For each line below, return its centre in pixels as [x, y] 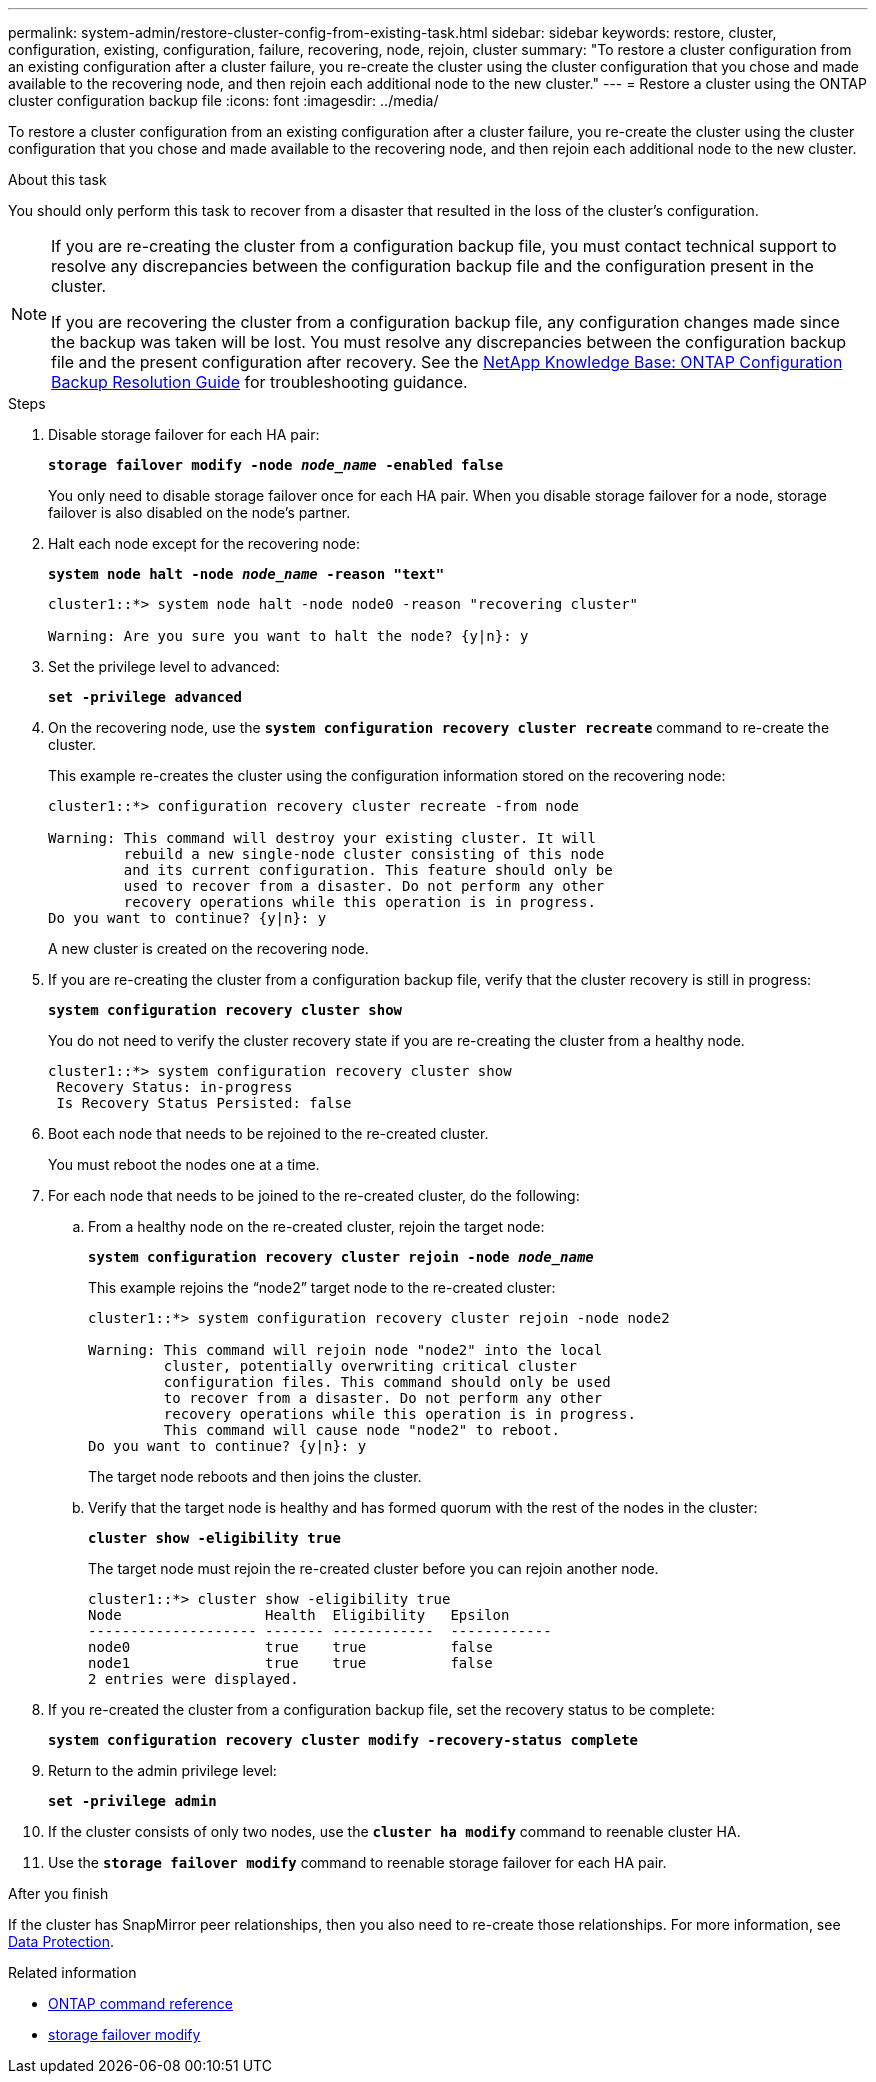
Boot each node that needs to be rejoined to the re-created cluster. [268, 1133]
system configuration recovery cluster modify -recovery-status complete [343, 1740]
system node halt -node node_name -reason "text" [246, 574]
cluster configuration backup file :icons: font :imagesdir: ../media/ [223, 100]
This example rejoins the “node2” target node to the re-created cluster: [322, 1287]
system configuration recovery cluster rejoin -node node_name [341, 1257]
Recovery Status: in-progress [174, 1087]
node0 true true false [290, 1647]
